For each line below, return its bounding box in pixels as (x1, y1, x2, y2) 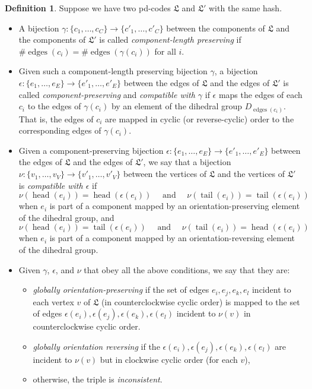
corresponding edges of (18, 124, 101, 137)
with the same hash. (208, 2, 282, 14)
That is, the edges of (18, 112, 94, 125)
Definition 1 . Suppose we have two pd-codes (5, 2, 171, 14)
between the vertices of (123, 167, 207, 180)
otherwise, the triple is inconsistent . (33, 373, 163, 385)
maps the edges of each (218, 88, 303, 100)
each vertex (33, 295, 74, 308)
